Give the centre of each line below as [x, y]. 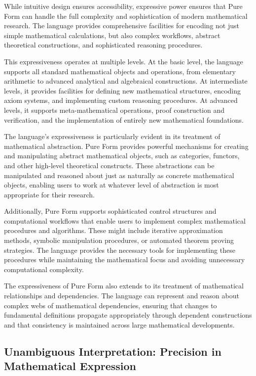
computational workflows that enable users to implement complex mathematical [125, 220]
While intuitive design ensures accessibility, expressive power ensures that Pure [123, 6]
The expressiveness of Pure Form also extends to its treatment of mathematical [124, 286]
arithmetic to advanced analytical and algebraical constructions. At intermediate [126, 81]
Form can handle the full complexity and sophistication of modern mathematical [126, 16]
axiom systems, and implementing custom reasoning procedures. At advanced [121, 100]
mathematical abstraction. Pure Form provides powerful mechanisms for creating [126, 146]
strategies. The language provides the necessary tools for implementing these [120, 250]
